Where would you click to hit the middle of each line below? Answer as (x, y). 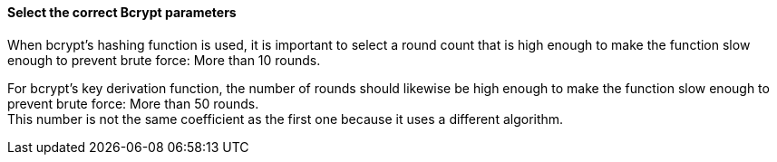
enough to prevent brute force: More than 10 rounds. (164, 60)
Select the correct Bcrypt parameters (122, 12)
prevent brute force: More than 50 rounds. (133, 103)
